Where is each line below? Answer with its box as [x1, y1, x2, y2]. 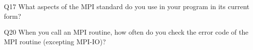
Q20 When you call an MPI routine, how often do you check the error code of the [4, 27, 249, 37]
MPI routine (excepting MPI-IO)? [4, 36, 106, 46]
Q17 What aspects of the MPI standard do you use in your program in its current [4, 1, 250, 11]
